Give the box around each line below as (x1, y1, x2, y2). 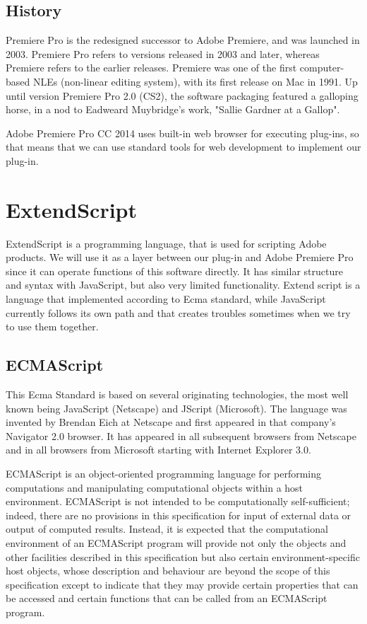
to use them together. (6, 319, 99, 334)
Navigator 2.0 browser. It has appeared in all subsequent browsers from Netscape (6, 428, 357, 443)
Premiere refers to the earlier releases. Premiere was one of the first (6, 60, 297, 75)
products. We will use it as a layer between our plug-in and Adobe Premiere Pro (6, 250, 354, 265)
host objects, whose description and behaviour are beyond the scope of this (6, 563, 330, 578)
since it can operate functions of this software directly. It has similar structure (6, 263, 343, 278)
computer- (299, 60, 344, 75)
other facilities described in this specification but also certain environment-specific (6, 549, 360, 564)
